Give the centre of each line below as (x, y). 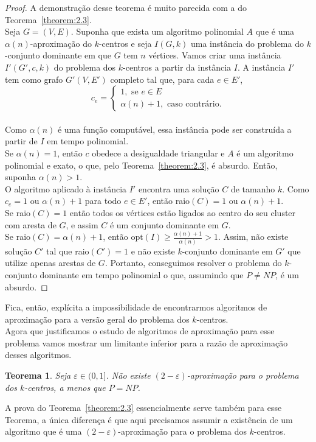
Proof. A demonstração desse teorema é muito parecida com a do (126, 7)
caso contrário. (194, 104)
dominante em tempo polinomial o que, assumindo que (142, 274)
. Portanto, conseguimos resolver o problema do (193, 263)
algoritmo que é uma (43, 431)
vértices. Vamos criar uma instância (215, 55)
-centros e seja (125, 43)
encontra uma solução (179, 188)
